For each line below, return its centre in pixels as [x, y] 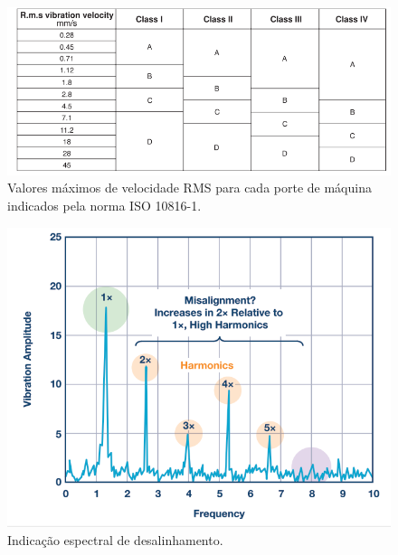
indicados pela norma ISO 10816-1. [104, 205]
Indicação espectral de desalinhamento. [115, 539]
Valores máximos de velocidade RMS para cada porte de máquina [190, 188]
